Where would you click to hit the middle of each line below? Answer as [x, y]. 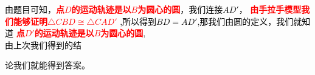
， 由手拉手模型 [270, 9]
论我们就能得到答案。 [47, 65]
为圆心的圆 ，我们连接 [180, 9]
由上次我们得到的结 [43, 44]
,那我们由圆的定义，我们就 [250, 21]
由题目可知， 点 [35, 9]
